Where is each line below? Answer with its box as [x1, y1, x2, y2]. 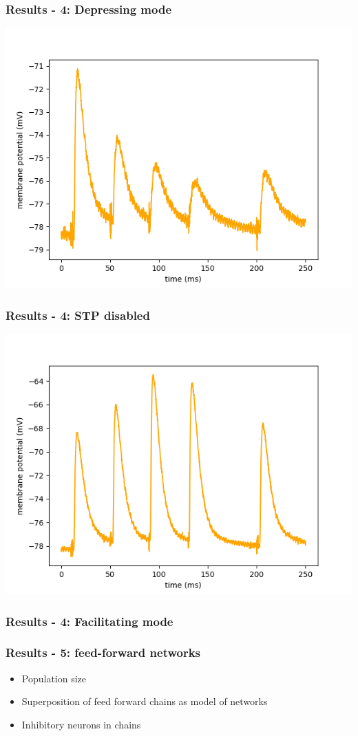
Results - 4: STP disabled [6, 306, 150, 323]
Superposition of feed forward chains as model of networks [21, 694, 268, 708]
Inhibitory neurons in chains [21, 717, 141, 731]
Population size [21, 671, 87, 685]
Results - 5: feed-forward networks [6, 644, 201, 661]
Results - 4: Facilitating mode [6, 612, 173, 629]
